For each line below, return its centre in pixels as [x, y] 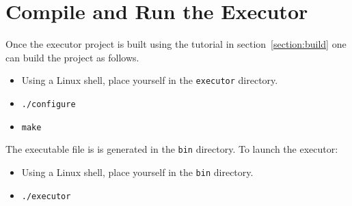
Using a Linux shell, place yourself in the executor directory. [150, 80]
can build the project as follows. [72, 57]
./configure [49, 104]
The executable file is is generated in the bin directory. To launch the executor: [172, 149]
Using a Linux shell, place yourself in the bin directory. [137, 172]
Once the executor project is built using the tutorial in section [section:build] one [176, 44]
